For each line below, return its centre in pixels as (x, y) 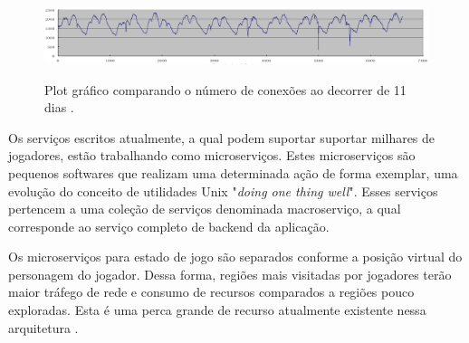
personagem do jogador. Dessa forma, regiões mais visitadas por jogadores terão (230, 274)
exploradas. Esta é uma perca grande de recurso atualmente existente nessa (217, 310)
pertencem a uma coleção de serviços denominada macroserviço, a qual (205, 209)
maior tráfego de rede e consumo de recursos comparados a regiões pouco (211, 292)
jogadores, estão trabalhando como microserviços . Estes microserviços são (212, 155)
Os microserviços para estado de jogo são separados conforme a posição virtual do (235, 257)
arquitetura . (43, 327)
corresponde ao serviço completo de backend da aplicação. (169, 226)
